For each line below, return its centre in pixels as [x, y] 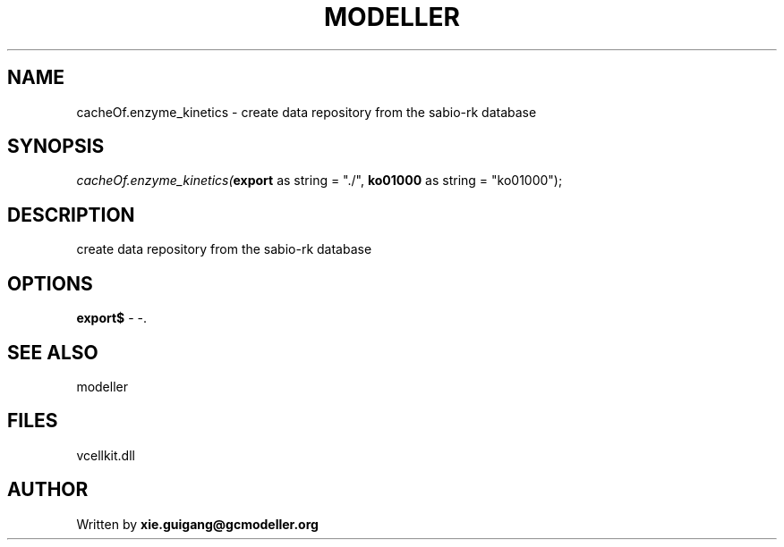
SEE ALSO [53, 352]
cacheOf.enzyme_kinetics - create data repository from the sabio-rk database [307, 112]
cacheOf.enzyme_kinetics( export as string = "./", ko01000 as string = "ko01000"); [320, 181]
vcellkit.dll [106, 455]
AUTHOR [48, 490]
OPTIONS [50, 283]
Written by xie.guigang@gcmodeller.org [197, 524]
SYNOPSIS [56, 147]
